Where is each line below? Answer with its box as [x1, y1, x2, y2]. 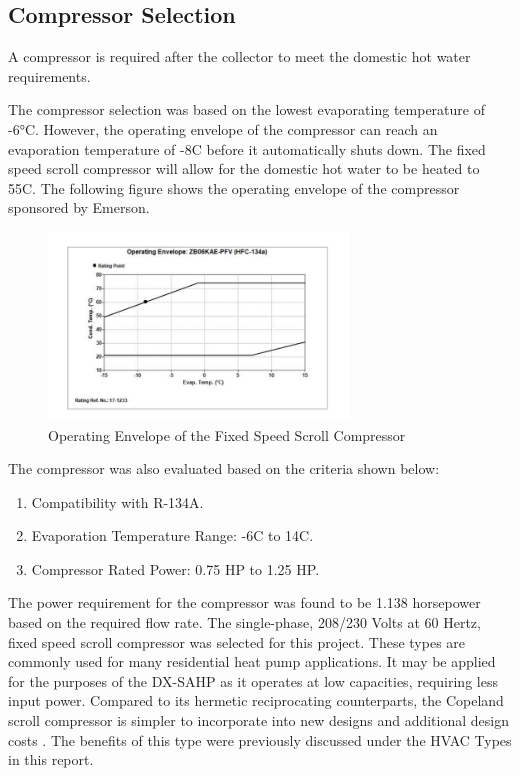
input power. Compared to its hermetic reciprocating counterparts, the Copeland [8, 690, 504, 711]
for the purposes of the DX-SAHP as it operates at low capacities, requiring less [8, 670, 498, 691]
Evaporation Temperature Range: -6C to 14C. [31, 525, 314, 546]
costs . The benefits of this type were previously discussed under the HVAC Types [8, 729, 512, 750]
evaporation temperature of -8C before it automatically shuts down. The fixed [8, 138, 486, 159]
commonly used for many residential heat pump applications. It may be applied [8, 651, 496, 672]
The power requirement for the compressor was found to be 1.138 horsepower [8, 592, 481, 613]
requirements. [8, 65, 91, 86]
